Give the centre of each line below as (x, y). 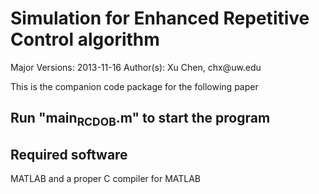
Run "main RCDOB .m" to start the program (140, 119)
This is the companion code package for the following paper (134, 86)
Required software (69, 154)
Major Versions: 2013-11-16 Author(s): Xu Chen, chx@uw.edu (136, 67)
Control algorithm (85, 39)
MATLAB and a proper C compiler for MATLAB (106, 179)
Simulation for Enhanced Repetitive (160, 18)
